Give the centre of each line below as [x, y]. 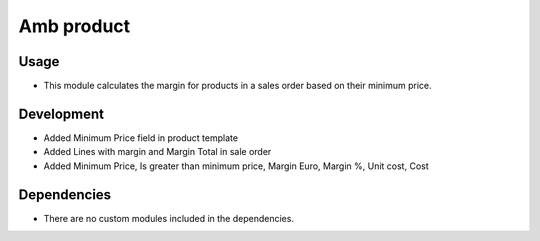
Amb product [74, 26]
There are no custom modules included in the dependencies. [169, 218]
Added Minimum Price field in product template [141, 137]
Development [61, 113]
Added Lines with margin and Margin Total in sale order [157, 152]
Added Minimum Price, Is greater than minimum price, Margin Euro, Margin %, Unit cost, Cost [236, 166]
